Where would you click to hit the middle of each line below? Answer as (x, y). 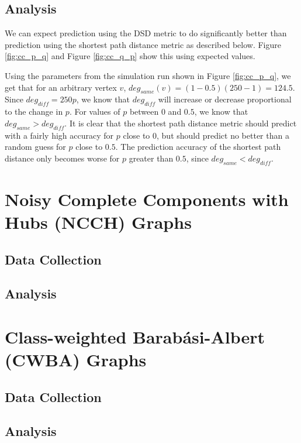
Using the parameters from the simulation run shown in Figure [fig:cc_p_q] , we (148, 75)
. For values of (95, 111)
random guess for (35, 147)
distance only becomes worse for (62, 158)
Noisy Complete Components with (147, 199)
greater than (151, 158)
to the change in (34, 111)
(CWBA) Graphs (76, 360)
